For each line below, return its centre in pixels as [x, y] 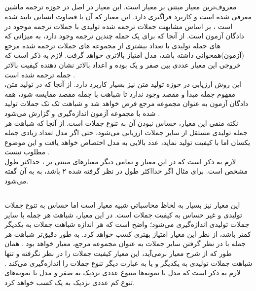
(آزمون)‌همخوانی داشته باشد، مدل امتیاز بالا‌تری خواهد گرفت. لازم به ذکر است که [124, 55]
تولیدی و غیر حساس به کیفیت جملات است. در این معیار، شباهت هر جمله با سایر [123, 214]
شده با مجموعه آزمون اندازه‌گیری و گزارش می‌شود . [82, 113]
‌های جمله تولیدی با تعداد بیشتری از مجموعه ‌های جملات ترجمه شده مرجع [113, 45]
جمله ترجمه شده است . [40, 74]
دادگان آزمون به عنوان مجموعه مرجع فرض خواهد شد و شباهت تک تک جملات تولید [127, 103]
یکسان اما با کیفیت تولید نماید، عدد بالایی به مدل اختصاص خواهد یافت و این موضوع [128, 142]
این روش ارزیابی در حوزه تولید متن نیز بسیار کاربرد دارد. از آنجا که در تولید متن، [123, 84]
